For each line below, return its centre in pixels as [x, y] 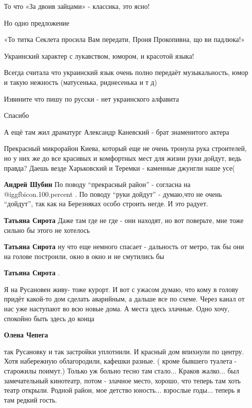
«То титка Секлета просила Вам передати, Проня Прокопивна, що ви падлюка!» [125, 39]
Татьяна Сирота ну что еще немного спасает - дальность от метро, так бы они [124, 246]
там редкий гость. [31, 399]
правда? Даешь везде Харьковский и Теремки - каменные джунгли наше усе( [120, 167]
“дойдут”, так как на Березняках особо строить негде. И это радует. [106, 204]
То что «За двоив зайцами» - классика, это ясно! [77, 6]
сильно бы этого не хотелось [47, 230]
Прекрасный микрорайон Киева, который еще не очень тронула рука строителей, [126, 148]
